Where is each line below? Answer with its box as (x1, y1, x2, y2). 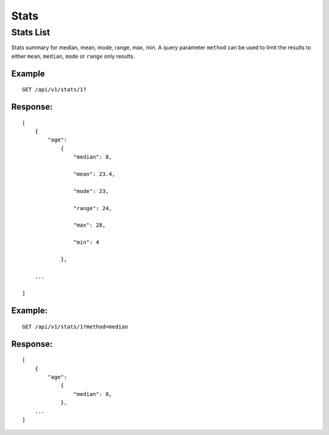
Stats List (11, 27, 51, 38)
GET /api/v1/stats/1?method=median (22, 323, 129, 330)
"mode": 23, (73, 188, 109, 194)
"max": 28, (73, 222, 106, 228)
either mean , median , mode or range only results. (11, 52, 135, 60)
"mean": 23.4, (73, 171, 116, 177)
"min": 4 (73, 239, 100, 246)
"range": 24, (73, 205, 113, 211)
